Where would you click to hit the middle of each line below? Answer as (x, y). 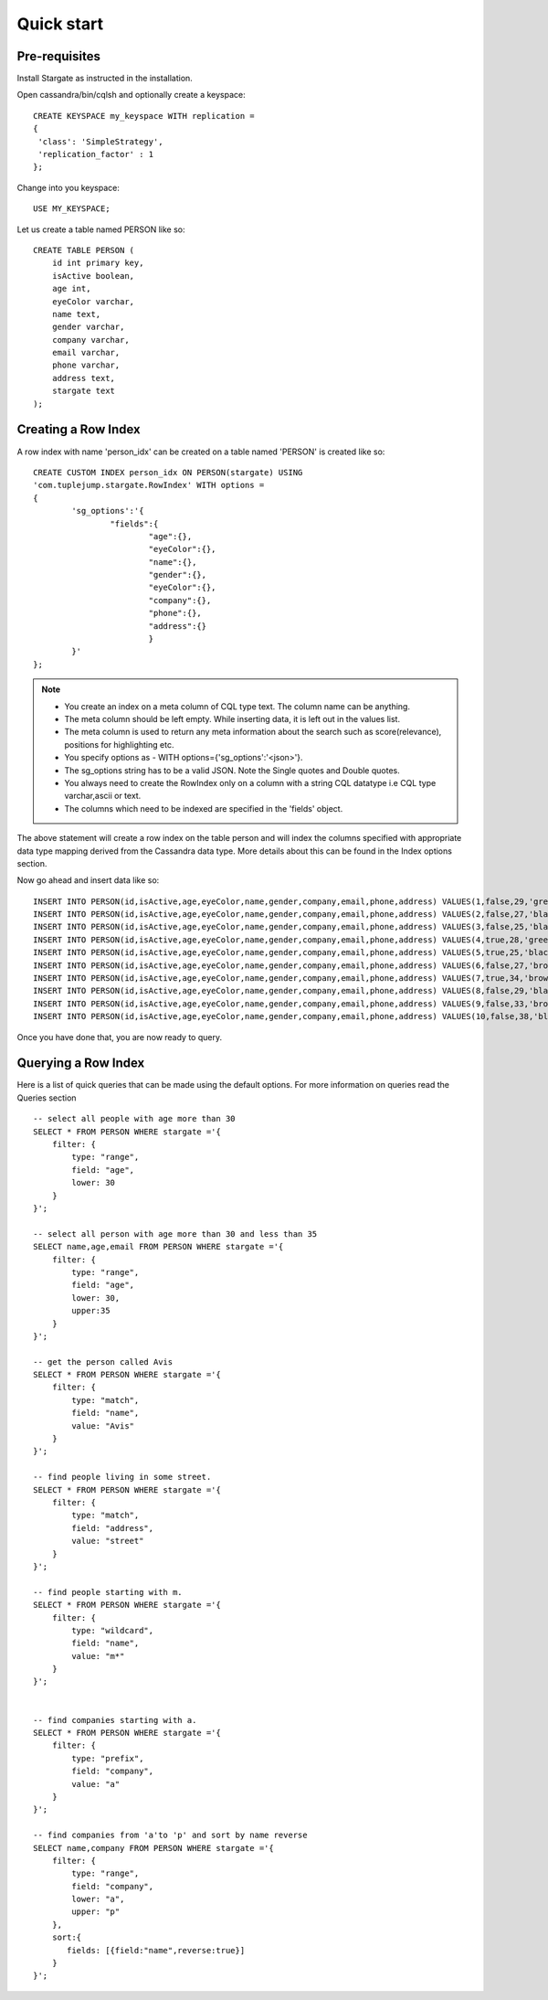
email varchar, (86, 353)
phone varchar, (86, 365)
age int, (71, 289)
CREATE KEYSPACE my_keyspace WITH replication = (144, 116)
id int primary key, (98, 263)
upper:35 (91, 1311)
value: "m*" (98, 1656)
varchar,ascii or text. (103, 796)
